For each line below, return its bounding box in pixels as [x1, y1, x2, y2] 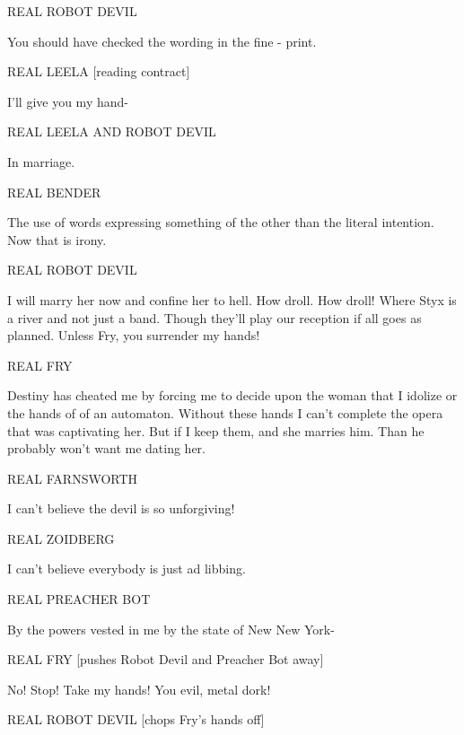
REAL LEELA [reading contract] [7, 62, 190, 81]
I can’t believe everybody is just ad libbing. [7, 559, 246, 578]
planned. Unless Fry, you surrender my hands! [7, 326, 260, 345]
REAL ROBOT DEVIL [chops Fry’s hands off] [7, 710, 265, 729]
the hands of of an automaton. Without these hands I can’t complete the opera [7, 403, 443, 422]
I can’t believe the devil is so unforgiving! [7, 499, 235, 518]
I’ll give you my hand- [7, 92, 128, 110]
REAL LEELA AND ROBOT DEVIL [7, 122, 216, 141]
